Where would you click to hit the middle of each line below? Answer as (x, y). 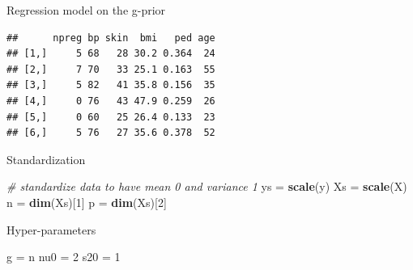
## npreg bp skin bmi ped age (111, 38)
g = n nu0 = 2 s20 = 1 (64, 257)
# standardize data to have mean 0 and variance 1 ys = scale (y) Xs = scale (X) (207, 186)
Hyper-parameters (51, 229)
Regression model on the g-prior (86, 10)
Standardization (46, 159)
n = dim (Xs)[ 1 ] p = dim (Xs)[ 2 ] (87, 202)
